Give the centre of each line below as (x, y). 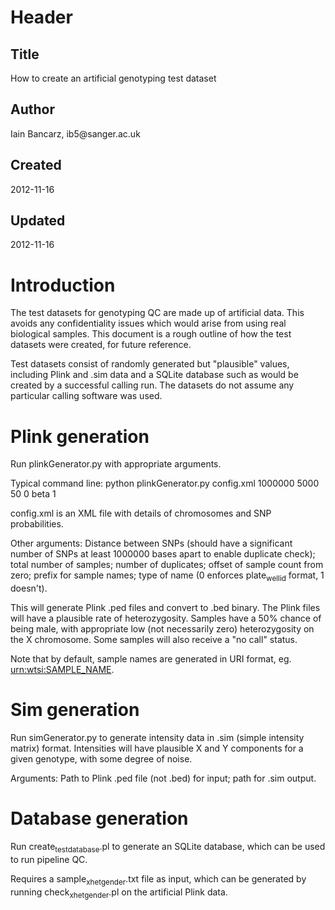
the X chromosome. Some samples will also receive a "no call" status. (154, 640)
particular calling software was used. (86, 396)
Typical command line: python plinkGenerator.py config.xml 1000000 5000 (165, 483)
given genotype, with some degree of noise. (101, 759)
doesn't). (29, 588)
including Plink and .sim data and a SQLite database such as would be (154, 375)
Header (41, 17)
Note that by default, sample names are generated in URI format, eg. (151, 659)
